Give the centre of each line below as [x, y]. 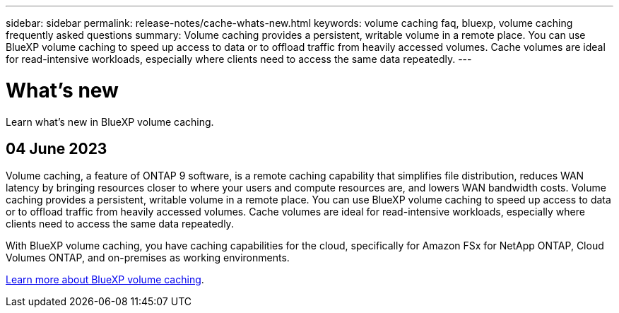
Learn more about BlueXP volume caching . [105, 280]
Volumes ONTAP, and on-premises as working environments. [148, 258]
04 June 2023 [57, 148]
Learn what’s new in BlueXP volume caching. [110, 122]
